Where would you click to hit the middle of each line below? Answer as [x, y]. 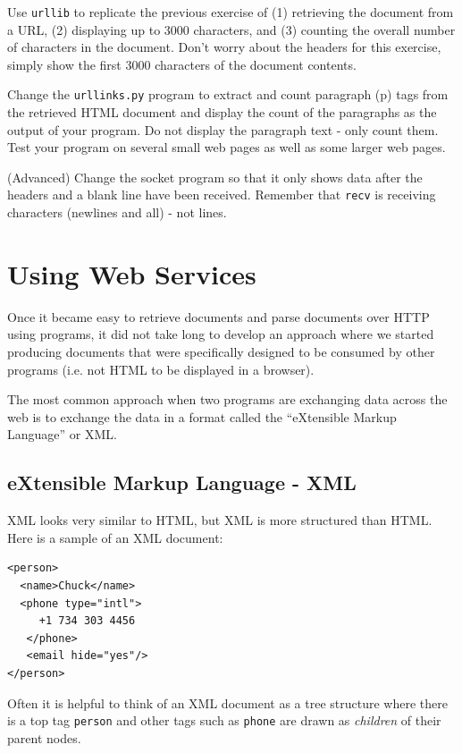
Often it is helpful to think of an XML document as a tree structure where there [227, 702]
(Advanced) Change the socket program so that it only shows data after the [215, 177]
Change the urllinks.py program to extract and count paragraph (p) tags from [228, 94]
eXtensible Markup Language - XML [182, 482]
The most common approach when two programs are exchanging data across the [227, 399]
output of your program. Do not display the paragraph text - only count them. [223, 129]
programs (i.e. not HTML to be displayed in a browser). [161, 369]
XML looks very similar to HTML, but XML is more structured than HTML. [220, 520]
